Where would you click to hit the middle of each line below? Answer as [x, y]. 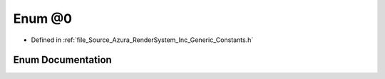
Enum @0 [43, 19]
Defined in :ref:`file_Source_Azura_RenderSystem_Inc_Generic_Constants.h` [142, 40]
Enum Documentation [62, 60]
